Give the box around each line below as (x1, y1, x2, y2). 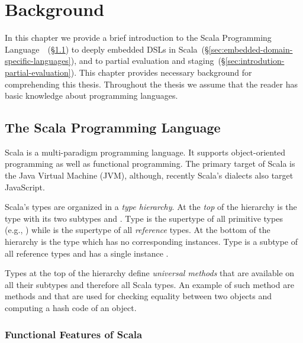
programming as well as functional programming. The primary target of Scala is (5, 157, 295, 170)
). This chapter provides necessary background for (70, 66, 252, 78)
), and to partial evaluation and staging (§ (70, 54, 225, 67)
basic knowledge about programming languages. (5, 89, 178, 102)
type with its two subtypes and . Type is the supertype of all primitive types (5, 212, 283, 224)
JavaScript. (5, 180, 45, 193)
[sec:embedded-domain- (208, 43, 293, 55)
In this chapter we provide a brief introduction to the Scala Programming (5, 31, 272, 44)
